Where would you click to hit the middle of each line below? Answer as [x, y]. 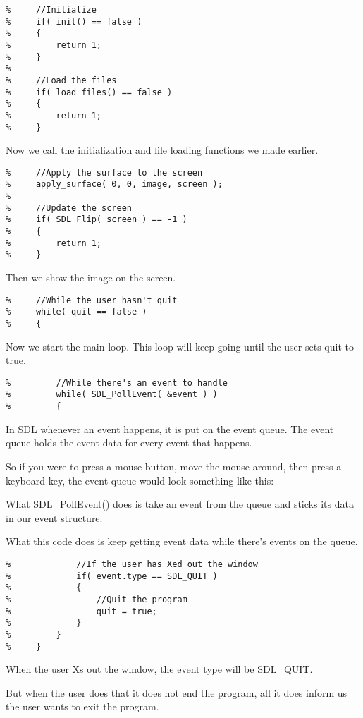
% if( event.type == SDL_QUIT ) [112, 576]
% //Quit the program [97, 599]
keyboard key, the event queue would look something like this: [140, 480]
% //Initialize [51, 10]
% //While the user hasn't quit [92, 300]
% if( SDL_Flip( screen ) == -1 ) [97, 220]
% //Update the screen [69, 208]
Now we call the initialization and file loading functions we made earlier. [162, 150]
